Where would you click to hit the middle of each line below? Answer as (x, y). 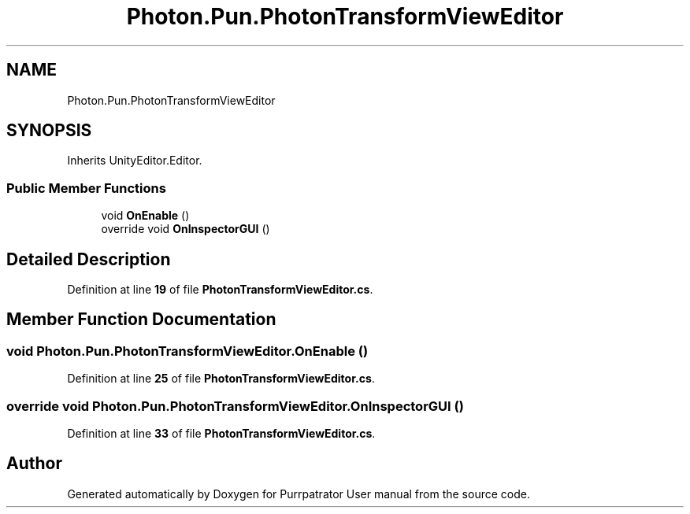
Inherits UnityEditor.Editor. (135, 161)
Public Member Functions (86, 188)
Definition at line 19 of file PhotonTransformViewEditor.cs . (220, 290)
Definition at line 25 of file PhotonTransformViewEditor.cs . (221, 379)
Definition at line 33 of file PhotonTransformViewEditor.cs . (221, 433)
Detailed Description (89, 259)
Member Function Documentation (141, 320)
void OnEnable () (145, 216)
